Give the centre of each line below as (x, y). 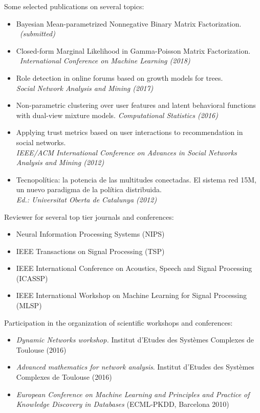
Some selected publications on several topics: (74, 6)
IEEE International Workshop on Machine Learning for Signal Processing (132, 295)
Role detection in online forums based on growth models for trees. (120, 77)
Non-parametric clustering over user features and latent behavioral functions (136, 105)
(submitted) (37, 33)
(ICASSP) (32, 278)
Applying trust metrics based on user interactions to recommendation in (129, 132)
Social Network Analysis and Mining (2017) (85, 88)
